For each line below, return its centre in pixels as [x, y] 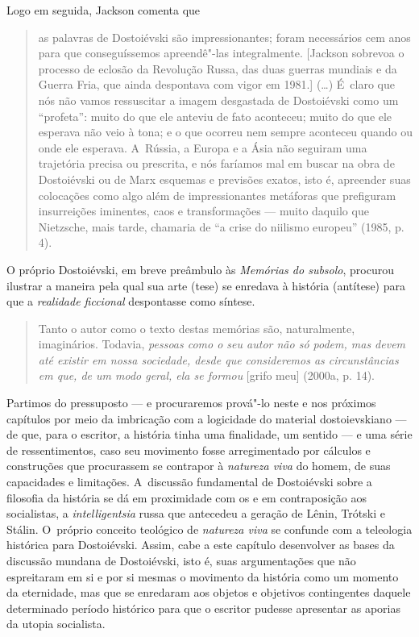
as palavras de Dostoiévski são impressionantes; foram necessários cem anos [224, 37]
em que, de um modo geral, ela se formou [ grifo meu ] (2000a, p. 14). [207, 375]
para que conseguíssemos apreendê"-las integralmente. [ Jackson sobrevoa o [221, 53]
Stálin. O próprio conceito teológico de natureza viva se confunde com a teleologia [209, 529]
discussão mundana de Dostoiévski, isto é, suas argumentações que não [181, 560]
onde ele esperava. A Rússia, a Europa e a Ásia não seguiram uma [203, 147]
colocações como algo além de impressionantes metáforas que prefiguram [217, 195]
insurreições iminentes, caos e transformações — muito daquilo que [203, 211]
